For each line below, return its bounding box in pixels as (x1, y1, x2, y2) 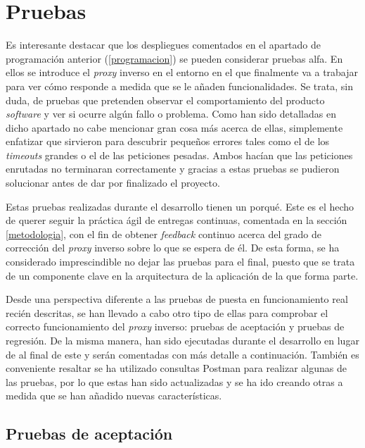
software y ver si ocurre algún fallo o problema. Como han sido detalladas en (6, 106, 336, 121)
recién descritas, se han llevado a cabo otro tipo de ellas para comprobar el (6, 305, 328, 320)
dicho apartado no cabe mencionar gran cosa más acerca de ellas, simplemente (6, 120, 343, 135)
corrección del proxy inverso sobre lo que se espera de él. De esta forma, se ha (6, 240, 340, 255)
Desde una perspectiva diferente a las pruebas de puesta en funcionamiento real (6, 292, 348, 306)
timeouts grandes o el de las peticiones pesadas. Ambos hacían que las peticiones (6, 147, 353, 162)
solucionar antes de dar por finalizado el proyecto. (6, 175, 220, 190)
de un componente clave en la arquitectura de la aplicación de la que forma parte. (6, 268, 359, 282)
